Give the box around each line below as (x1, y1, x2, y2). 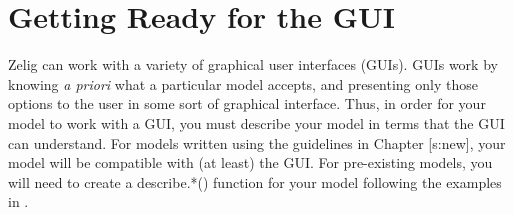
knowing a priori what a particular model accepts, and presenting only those (8, 73, 478, 94)
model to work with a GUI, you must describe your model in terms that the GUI (8, 112, 505, 133)
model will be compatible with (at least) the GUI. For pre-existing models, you (8, 152, 493, 173)
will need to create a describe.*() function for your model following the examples (8, 171, 502, 192)
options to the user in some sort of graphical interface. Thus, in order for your (8, 93, 486, 114)
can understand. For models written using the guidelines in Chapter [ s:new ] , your (8, 132, 506, 153)
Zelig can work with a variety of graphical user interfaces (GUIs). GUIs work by (8, 54, 498, 75)
